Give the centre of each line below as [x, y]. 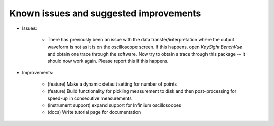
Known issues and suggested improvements [105, 13]
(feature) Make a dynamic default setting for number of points [112, 84]
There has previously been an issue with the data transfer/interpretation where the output [141, 39]
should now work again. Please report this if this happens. [108, 61]
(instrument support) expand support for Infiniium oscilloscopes [114, 105]
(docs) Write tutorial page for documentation [94, 112]
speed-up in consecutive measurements [90, 98]
